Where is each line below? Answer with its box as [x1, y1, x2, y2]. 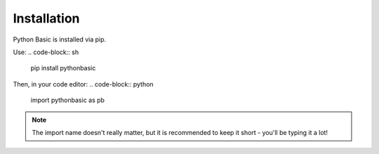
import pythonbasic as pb [30, 96, 105, 105]
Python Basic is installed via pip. [13, 35, 107, 44]
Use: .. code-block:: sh [13, 48, 79, 56]
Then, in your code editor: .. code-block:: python [13, 79, 154, 88]
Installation [13, 11, 80, 26]
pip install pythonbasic [30, 64, 96, 72]
